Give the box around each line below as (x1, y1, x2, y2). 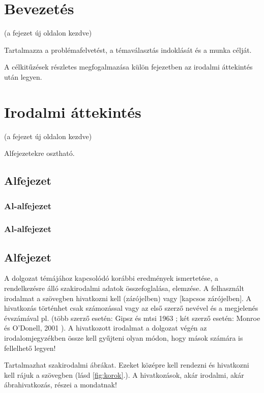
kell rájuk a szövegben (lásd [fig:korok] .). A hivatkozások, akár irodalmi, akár (4, 369, 244, 380)
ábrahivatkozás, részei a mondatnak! (4, 379, 117, 390)
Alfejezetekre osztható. (4, 148, 75, 158)
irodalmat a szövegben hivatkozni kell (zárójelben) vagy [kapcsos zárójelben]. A (4, 292, 252, 303)
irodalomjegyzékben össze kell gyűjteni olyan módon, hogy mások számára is (4, 333, 243, 343)
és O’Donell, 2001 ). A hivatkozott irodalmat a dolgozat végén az (4, 322, 207, 333)
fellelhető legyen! (4, 342, 56, 353)
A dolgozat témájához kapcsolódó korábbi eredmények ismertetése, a (4, 273, 219, 283)
